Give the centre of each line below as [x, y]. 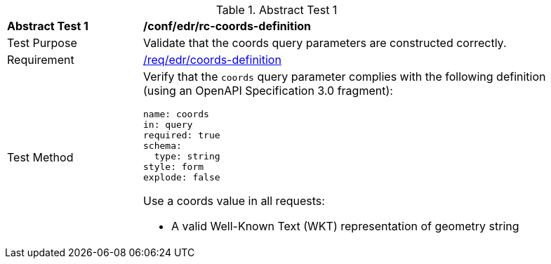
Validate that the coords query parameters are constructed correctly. [325, 43]
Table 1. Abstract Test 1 [277, 10]
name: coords [176, 114]
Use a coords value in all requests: [234, 201]
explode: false [182, 177]
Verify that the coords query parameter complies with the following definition [345, 77]
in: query [168, 125]
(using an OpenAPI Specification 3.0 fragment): [268, 91]
